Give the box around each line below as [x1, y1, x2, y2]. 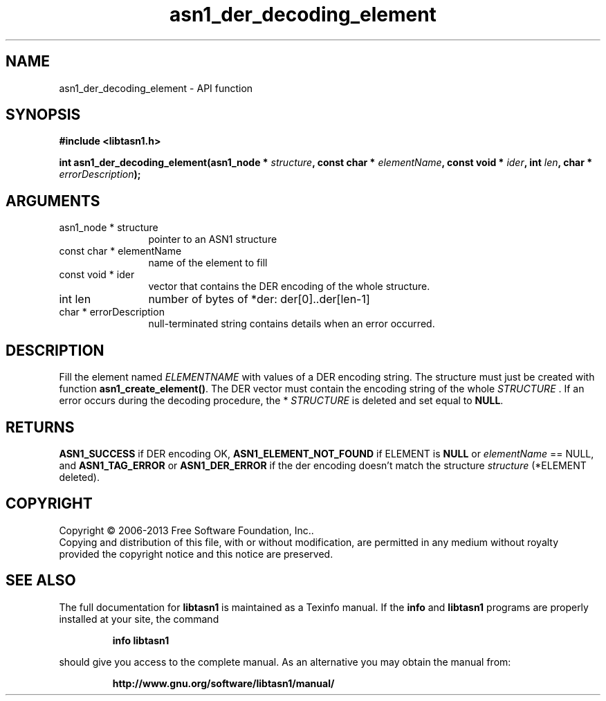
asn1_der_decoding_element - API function [59, 82, 253, 94]
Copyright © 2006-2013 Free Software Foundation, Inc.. [59, 524, 314, 536]
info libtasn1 [112, 634, 169, 646]
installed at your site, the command [59, 612, 219, 625]
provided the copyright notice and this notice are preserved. [59, 547, 333, 560]
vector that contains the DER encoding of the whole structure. [148, 280, 430, 293]
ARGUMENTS [6, 192, 100, 210]
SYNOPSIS [6, 106, 81, 124]
